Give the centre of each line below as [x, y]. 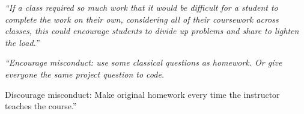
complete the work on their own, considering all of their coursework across [142, 19]
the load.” [22, 42]
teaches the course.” [41, 106]
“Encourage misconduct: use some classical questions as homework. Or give [144, 62]
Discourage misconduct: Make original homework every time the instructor [142, 94]
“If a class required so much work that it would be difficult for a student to [141, 7]
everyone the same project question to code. [85, 74]
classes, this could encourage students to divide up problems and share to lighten [152, 31]
